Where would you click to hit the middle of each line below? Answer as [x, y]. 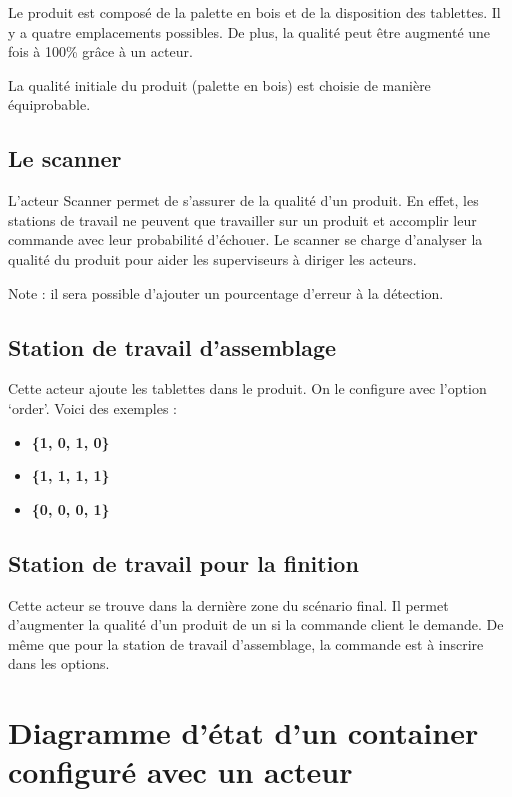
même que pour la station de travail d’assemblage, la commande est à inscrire [246, 643]
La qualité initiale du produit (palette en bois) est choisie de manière [219, 84]
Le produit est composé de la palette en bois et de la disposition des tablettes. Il [254, 12]
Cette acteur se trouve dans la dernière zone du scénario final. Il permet [228, 604]
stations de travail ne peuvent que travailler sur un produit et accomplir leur [242, 219]
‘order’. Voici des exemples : [92, 407]
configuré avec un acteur [180, 771]
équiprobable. [49, 104]
